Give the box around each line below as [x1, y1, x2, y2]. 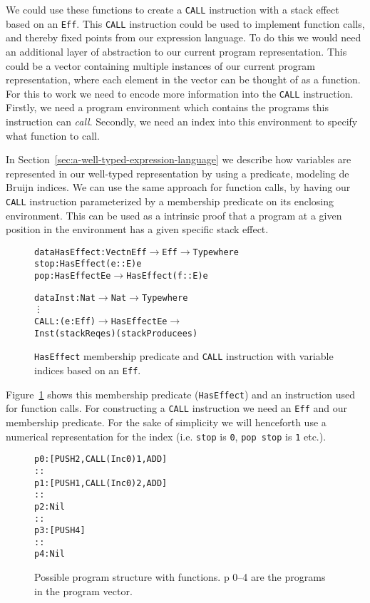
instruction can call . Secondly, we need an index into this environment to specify [6, 113, 358, 128]
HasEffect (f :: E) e [126, 271, 208, 282]
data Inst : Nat [34, 292, 96, 303]
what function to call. [6, 128, 100, 143]
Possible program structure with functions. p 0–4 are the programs [34, 569, 326, 584]
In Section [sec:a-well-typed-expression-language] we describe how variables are [6, 152, 351, 167]
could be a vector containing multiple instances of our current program [6, 58, 316, 73]
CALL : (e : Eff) [34, 316, 96, 327]
